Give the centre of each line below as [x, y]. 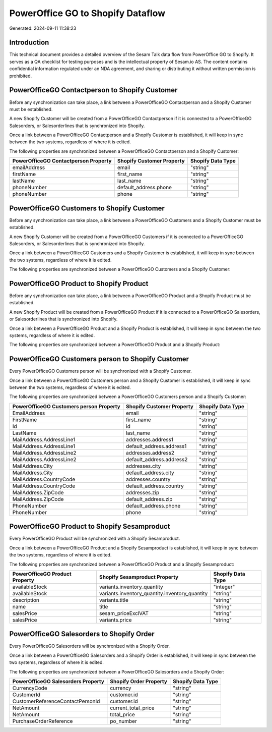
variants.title [114, 600]
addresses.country [148, 479]
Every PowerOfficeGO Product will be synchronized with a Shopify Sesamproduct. [95, 539]
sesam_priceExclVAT [124, 613]
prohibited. [21, 76]
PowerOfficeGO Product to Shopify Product [79, 283]
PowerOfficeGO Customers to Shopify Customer [87, 208]
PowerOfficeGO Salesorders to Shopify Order [82, 634]
